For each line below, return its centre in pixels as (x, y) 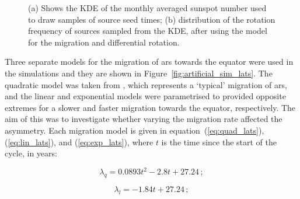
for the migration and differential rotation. (104, 42)
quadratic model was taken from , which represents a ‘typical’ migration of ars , (146, 84)
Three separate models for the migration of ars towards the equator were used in (149, 62)
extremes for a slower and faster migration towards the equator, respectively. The (150, 107)
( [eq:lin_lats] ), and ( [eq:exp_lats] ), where (79, 142)
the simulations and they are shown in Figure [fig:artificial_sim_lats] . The (139, 73)
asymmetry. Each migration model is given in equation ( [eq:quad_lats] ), (135, 130)
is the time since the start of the (219, 142)
